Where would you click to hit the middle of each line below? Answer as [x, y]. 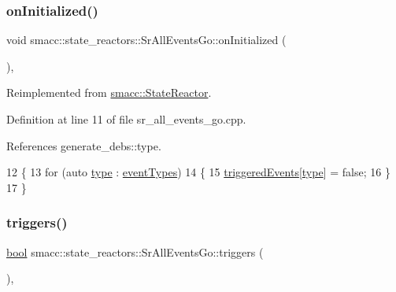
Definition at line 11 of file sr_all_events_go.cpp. [126, 119]
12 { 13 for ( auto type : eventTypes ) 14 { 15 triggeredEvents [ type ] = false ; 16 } [198, 172]
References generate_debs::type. [84, 145]
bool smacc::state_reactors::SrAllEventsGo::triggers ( [135, 251]
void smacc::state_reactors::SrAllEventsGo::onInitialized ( [146, 40]
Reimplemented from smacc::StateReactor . [109, 92]
